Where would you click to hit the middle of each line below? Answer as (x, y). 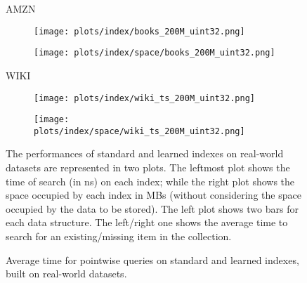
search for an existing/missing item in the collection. (119, 236)
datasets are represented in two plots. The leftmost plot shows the (148, 167)
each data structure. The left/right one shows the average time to (147, 222)
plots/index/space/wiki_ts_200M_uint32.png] (139, 131)
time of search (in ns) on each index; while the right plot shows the (150, 181)
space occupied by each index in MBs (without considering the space (153, 195)
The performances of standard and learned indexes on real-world (145, 153)
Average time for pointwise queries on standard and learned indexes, (152, 259)
